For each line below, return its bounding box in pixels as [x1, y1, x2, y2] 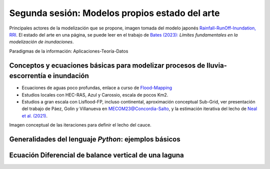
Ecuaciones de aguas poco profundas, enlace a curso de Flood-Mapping [21, 85, 172, 91]
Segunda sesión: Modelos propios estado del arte [9, 7, 220, 18]
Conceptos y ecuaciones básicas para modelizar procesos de [9, 61, 205, 69]
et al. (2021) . [21, 112, 47, 118]
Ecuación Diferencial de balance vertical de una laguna [9, 151, 184, 159]
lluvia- [206, 61, 227, 69]
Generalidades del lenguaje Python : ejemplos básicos [9, 135, 180, 143]
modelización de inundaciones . [9, 39, 74, 45]
